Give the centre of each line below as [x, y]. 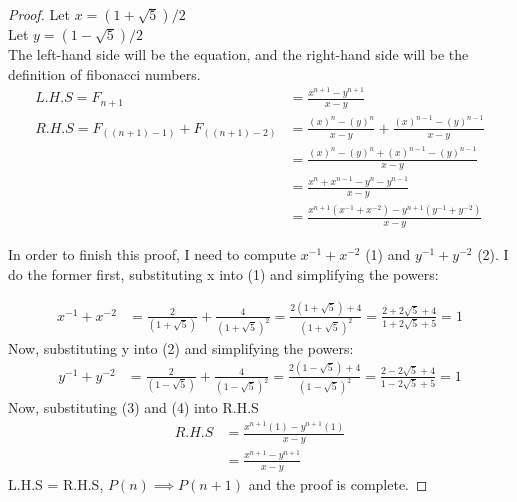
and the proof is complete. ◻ [338, 483]
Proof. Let [39, 14]
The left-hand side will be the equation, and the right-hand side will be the [238, 54]
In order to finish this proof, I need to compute [152, 254]
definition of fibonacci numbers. [104, 73]
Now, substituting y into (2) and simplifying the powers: [181, 347]
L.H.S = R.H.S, [56, 483]
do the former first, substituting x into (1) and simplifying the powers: [223, 273]
